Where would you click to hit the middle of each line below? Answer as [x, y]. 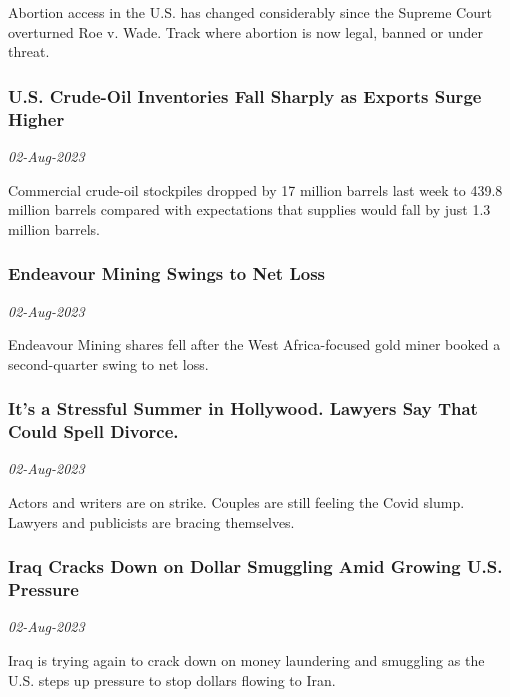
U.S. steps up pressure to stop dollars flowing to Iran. [172, 679]
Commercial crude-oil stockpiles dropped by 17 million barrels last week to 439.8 [255, 189]
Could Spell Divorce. [93, 431]
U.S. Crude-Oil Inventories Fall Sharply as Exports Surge [245, 95]
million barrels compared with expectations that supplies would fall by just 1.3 [249, 209]
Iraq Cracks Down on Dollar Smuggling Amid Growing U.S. [255, 566]
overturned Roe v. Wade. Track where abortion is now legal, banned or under [246, 31]
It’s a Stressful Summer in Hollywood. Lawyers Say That [243, 408]
